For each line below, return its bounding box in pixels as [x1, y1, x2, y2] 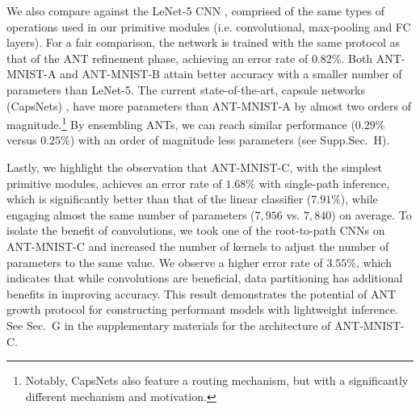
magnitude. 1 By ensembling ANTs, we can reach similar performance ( [6, 114, 355, 132]
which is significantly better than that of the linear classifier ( [6, 190, 312, 207]
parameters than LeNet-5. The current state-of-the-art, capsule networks [6, 81, 366, 98]
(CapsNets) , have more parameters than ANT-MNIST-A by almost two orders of [6, 97, 412, 114]
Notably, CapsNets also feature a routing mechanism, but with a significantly [25, 372, 409, 389]
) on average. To [331, 206, 412, 223]
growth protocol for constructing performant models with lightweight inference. [6, 301, 399, 318]
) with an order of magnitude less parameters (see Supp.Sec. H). [69, 131, 390, 148]
